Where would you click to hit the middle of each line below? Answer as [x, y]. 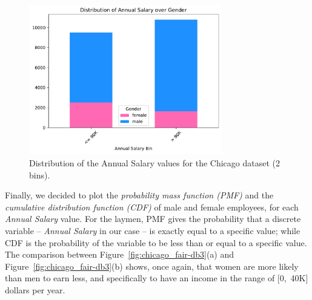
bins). [40, 174]
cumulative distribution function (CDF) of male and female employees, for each [152, 207]
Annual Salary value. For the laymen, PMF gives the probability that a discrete [153, 219]
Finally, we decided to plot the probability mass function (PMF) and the [139, 195]
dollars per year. [35, 289]
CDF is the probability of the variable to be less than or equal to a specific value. [156, 242]
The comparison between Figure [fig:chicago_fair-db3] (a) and [120, 254]
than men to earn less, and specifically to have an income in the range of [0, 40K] [157, 278]
